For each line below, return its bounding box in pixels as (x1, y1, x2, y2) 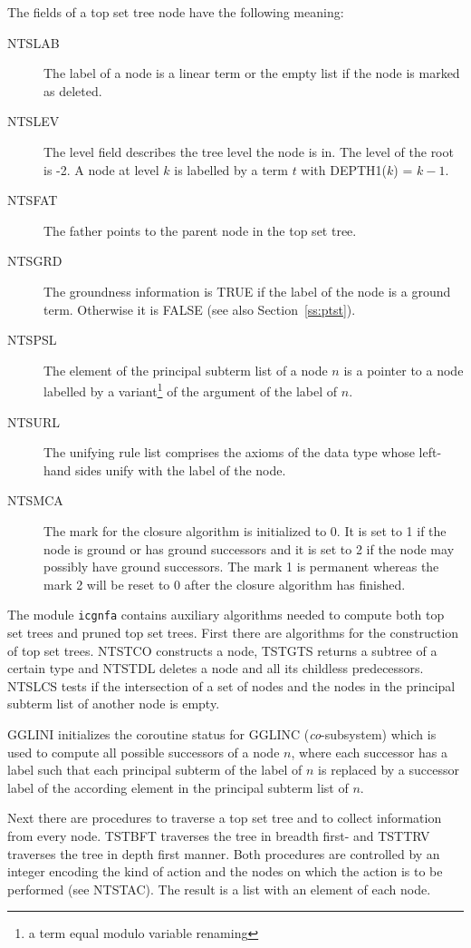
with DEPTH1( (301, 160, 388, 179)
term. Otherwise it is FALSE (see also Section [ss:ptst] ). (43, 299, 356, 318)
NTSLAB (7, 33, 60, 52)
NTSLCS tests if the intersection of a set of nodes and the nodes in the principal (7, 676, 456, 695)
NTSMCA (7, 491, 63, 510)
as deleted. (43, 81, 102, 100)
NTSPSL (7, 330, 57, 349)
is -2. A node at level (43, 160, 159, 179)
